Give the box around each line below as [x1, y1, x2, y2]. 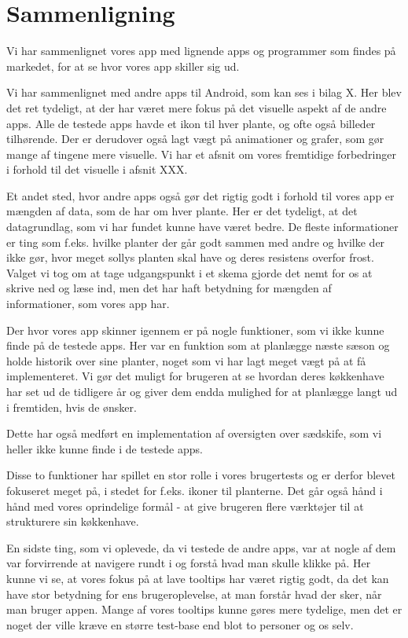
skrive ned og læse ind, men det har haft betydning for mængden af [6, 280, 332, 296]
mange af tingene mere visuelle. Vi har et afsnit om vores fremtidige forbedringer [6, 145, 396, 162]
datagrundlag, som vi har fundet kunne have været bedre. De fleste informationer [6, 218, 399, 235]
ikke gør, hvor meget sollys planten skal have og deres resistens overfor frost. [6, 249, 374, 266]
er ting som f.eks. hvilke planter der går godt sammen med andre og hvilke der [6, 233, 385, 250]
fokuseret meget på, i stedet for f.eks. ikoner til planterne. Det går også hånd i [6, 482, 383, 498]
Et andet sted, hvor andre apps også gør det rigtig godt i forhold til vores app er [6, 187, 395, 203]
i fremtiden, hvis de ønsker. [6, 398, 137, 415]
